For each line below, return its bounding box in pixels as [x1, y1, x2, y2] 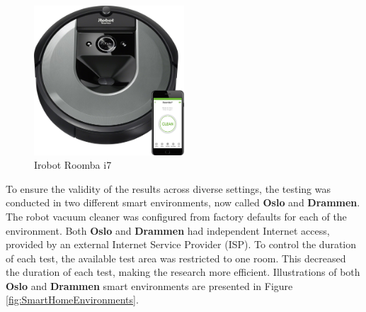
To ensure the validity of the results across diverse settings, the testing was [6, 181, 331, 196]
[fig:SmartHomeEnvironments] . [6, 292, 139, 307]
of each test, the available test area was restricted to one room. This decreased [6, 250, 346, 265]
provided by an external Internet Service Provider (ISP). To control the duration [6, 237, 357, 252]
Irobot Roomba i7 [34, 157, 112, 172]
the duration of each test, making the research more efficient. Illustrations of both [6, 264, 360, 279]
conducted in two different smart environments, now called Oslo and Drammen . [6, 195, 360, 210]
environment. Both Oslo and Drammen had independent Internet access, [6, 223, 330, 238]
